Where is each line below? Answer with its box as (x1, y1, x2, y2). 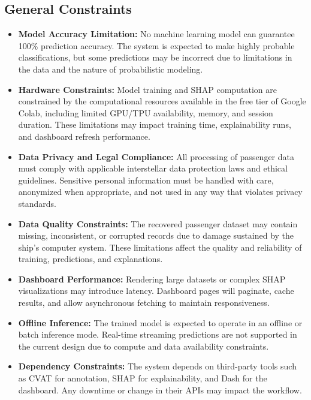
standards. (18, 197, 57, 209)
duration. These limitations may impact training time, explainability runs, (18, 118, 291, 131)
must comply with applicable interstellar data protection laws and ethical (18, 162, 288, 175)
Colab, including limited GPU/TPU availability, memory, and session (18, 106, 273, 119)
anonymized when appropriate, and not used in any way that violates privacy (18, 185, 303, 198)
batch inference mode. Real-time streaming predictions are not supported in (18, 328, 297, 341)
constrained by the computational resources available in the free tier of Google (18, 95, 306, 107)
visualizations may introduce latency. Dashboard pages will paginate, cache (18, 284, 294, 297)
